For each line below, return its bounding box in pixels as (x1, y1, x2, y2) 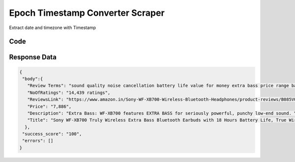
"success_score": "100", (22, 131, 82, 137)
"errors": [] (22, 138, 54, 144)
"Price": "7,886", (27, 103, 72, 109)
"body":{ (22, 76, 43, 81)
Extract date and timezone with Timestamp (9, 25, 96, 31)
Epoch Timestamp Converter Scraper (9, 7, 165, 18)
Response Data (9, 53, 57, 62)
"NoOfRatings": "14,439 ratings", (27, 90, 111, 96)
